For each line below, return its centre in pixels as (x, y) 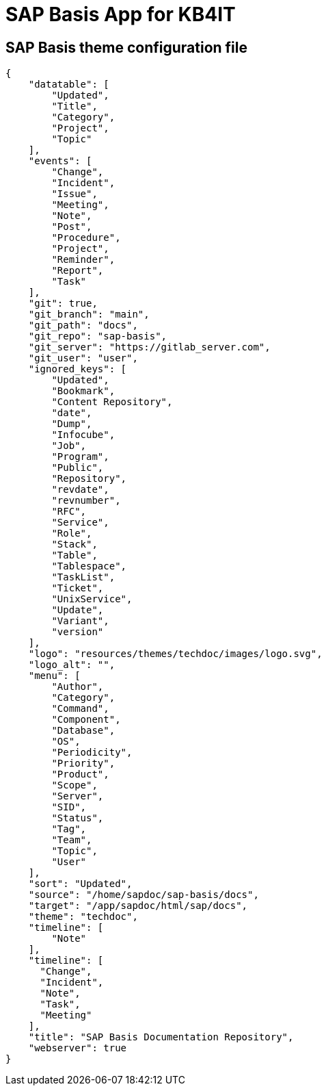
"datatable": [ (69, 85)
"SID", (69, 807)
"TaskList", (83, 577)
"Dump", (72, 424)
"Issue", (74, 194)
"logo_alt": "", (72, 665)
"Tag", (69, 829)
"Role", (72, 534)
